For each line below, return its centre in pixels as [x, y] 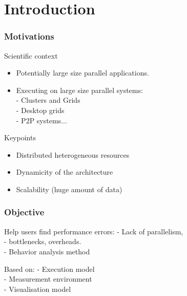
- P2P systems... [41, 120]
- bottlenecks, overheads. [43, 241]
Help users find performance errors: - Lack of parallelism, [94, 231]
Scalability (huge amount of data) [69, 189]
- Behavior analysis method [47, 251]
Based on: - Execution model [49, 269]
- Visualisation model [38, 289]
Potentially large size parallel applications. [82, 73]
